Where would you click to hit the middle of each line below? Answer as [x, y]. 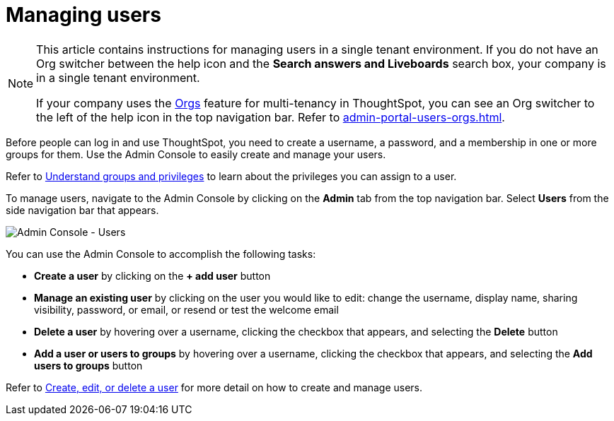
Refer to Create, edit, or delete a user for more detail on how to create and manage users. [214, 387]
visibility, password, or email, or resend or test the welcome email [186, 309]
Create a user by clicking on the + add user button [152, 275]
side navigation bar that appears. [82, 210]
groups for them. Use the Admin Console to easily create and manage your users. [196, 154]
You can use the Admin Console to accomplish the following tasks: [161, 254]
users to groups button [88, 365]
